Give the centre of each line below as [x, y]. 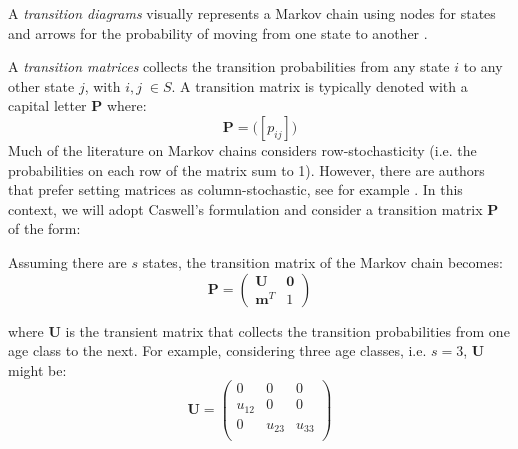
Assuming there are [67, 261]
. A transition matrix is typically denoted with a [319, 85]
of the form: [44, 228]
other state [41, 85]
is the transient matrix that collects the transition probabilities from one [287, 330]
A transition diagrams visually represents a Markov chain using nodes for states [252, 13]
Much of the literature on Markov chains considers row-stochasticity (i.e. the [242, 149]
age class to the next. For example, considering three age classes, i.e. [217, 350]
